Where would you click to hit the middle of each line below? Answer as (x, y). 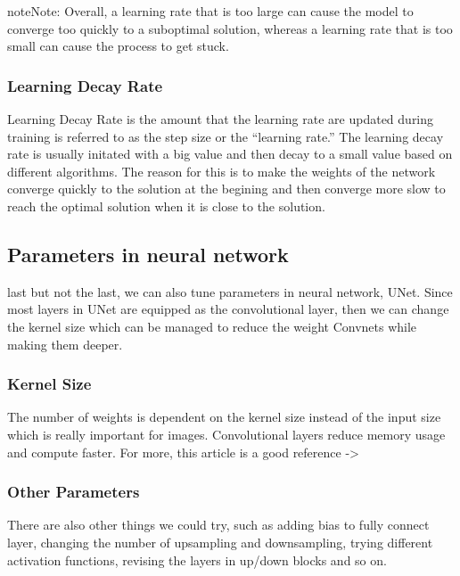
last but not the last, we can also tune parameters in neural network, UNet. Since (230, 291)
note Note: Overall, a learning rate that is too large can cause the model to (210, 11)
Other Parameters (74, 492)
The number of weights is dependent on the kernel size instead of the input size (224, 417)
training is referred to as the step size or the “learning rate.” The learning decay (226, 136)
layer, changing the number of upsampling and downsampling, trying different (220, 542)
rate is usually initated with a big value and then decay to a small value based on (230, 154)
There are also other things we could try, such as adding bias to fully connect (218, 525)
